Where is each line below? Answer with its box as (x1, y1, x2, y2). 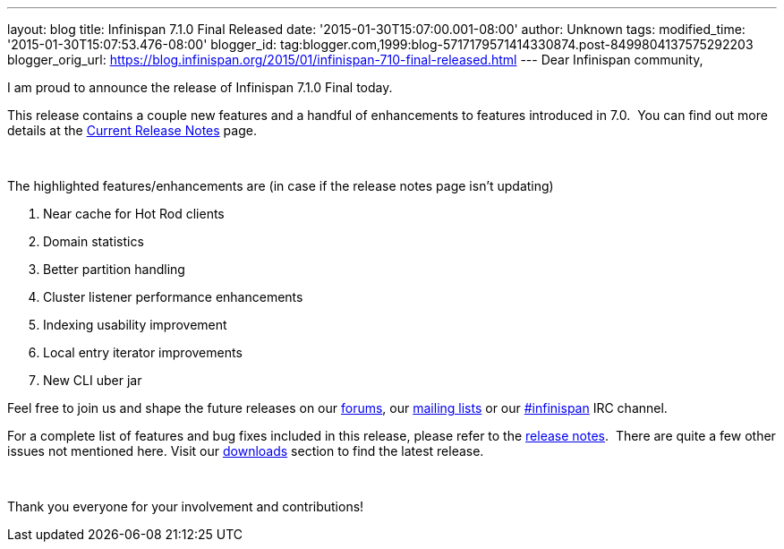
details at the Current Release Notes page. (7, 123, 257, 138)
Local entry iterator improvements (43, 345, 243, 360)
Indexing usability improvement (43, 317, 227, 332)
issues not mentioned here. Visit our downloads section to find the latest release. (7, 443, 484, 459)
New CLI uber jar (43, 373, 142, 388)
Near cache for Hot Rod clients (43, 206, 225, 221)
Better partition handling (43, 262, 185, 277)
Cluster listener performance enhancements (43, 289, 303, 305)
